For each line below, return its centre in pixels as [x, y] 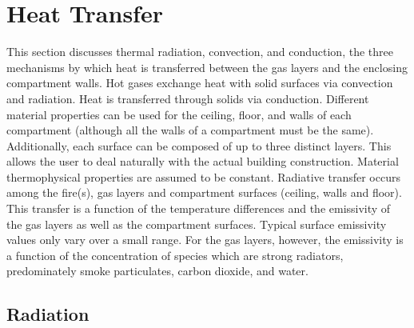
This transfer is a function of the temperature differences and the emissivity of [199, 208]
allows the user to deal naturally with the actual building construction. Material [203, 161]
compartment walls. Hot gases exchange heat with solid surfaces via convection [200, 83]
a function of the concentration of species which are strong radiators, [175, 255]
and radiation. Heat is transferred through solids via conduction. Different [188, 98]
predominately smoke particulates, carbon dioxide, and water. [157, 271]
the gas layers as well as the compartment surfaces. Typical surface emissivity [197, 224]
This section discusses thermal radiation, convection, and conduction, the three [200, 52]
